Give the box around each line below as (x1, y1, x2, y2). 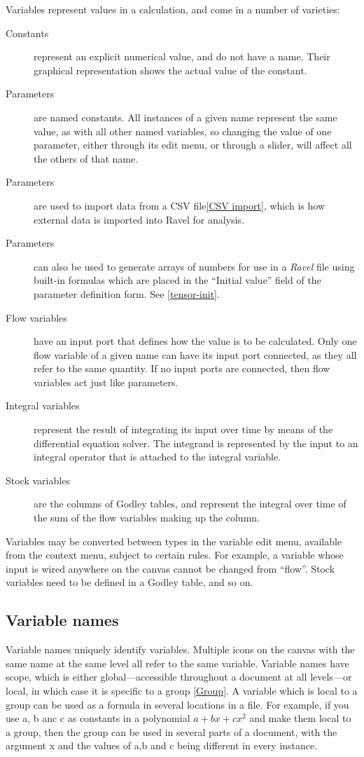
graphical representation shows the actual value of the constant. (34, 62, 307, 77)
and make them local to (249, 711, 351, 725)
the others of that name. (34, 151, 139, 165)
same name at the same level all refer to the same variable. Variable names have (6, 655, 349, 670)
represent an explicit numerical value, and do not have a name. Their (34, 49, 330, 64)
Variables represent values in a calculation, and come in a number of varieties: (6, 2, 340, 16)
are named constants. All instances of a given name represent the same (34, 109, 337, 124)
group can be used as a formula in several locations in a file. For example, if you (6, 697, 349, 711)
